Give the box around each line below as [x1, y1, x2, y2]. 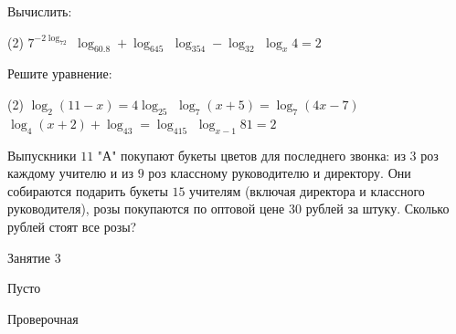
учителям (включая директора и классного [189, 181, 425, 200]
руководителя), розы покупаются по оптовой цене [7, 199, 285, 218]
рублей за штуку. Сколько [305, 199, 450, 218]
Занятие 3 [7, 247, 61, 266]
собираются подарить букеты [7, 181, 168, 200]
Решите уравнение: [7, 64, 112, 83]
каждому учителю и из [7, 163, 134, 183]
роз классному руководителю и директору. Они [148, 163, 411, 183]
